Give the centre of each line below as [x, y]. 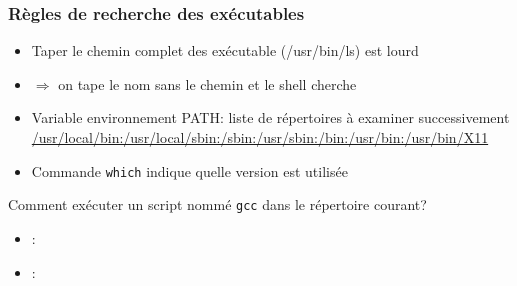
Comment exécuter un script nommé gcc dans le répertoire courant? [217, 204]
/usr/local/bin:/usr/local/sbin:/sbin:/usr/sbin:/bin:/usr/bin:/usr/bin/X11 [260, 137]
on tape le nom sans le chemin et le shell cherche [207, 83]
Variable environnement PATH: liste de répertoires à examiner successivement [270, 117]
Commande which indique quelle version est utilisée [189, 170]
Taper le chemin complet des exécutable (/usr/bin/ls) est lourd [225, 50]
